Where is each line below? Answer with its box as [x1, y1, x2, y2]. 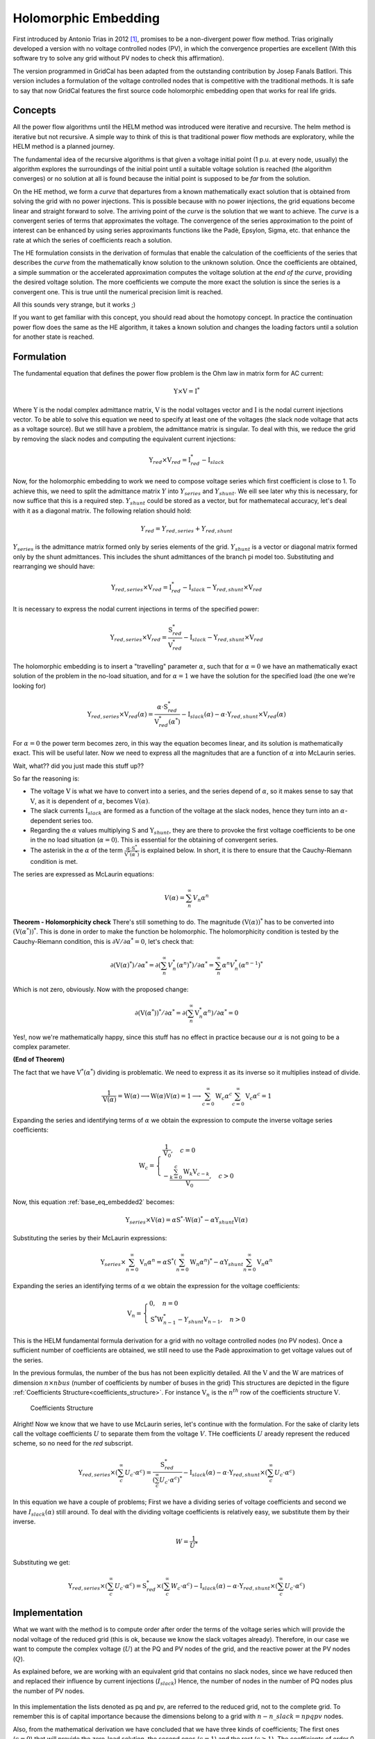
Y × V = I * [174, 386, 200, 396]
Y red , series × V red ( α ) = [87, 710, 154, 720]
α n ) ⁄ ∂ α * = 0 [203, 1008, 239, 1017]
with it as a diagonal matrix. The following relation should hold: [12, 506, 192, 515]
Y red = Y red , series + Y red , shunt [140, 524, 233, 534]
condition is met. [30, 857, 78, 865]
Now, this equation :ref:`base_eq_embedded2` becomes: [12, 1197, 175, 1206]
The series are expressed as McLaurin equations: [12, 870, 154, 879]
